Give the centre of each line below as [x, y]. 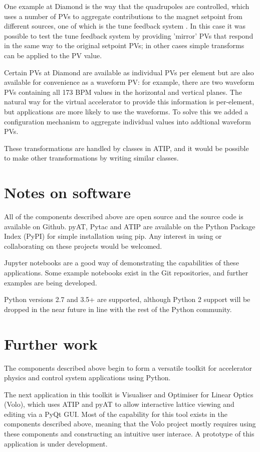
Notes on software [68, 192]
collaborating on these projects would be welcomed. [83, 246]
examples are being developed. [51, 282]
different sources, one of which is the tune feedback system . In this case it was [125, 26]
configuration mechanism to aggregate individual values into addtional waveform [128, 121]
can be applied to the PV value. [53, 55]
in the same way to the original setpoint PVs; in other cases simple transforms [124, 45]
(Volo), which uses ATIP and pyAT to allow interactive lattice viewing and [119, 404]
